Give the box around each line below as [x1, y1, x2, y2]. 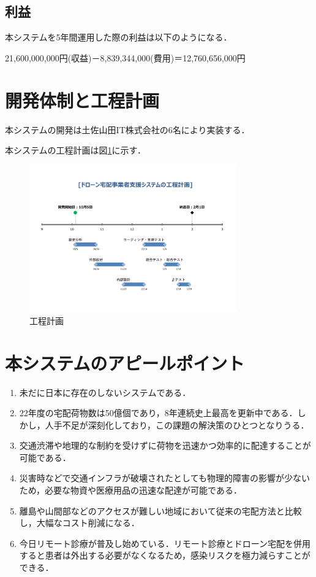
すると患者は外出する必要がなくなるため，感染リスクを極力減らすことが [19, 549, 310, 562]
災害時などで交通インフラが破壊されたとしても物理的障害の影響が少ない [19, 471, 310, 484]
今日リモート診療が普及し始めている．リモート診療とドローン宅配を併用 [19, 536, 311, 549]
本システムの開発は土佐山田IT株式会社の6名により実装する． [5, 123, 250, 136]
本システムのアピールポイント [5, 350, 245, 375]
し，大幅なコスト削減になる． [19, 516, 140, 529]
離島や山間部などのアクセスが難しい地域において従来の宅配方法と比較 [19, 504, 302, 517]
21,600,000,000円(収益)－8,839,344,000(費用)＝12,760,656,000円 [5, 51, 246, 64]
